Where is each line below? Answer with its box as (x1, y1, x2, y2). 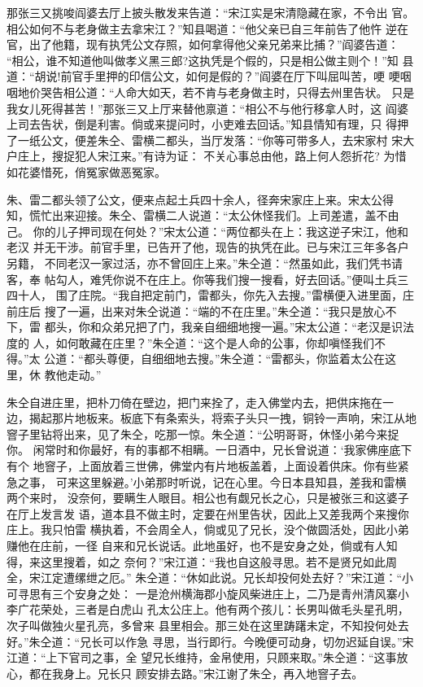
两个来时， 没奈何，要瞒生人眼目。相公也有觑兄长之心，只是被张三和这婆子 (7, 489, 409, 506)
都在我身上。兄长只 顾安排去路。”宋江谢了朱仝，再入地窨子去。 (28, 664, 364, 681)
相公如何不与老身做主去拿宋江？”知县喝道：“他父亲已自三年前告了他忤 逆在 (7, 20, 408, 37)
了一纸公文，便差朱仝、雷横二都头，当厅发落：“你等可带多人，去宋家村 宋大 (7, 131, 415, 148)
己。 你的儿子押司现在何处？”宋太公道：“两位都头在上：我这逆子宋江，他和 (7, 222, 408, 239)
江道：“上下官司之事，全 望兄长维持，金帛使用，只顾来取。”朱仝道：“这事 (7, 649, 397, 666)
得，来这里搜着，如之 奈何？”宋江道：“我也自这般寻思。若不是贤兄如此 (7, 553, 386, 570)
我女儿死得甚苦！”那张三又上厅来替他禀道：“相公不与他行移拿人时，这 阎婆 (7, 99, 408, 116)
